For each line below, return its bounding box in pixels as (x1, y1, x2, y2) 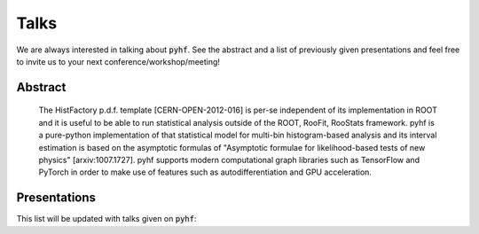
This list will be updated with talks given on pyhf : (16, 214, 197, 224)
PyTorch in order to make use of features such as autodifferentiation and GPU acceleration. (38, 167, 373, 177)
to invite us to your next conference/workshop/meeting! (16, 56, 221, 66)
